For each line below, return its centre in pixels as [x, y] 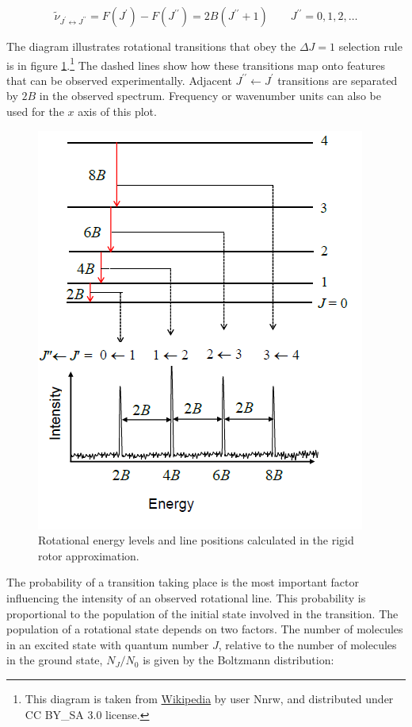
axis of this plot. [117, 112]
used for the [35, 112]
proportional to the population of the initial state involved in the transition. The [202, 613]
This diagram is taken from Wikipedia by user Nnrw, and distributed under [209, 698]
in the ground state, [55, 660]
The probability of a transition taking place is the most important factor [183, 582]
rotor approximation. [89, 555]
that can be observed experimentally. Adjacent [119, 80]
